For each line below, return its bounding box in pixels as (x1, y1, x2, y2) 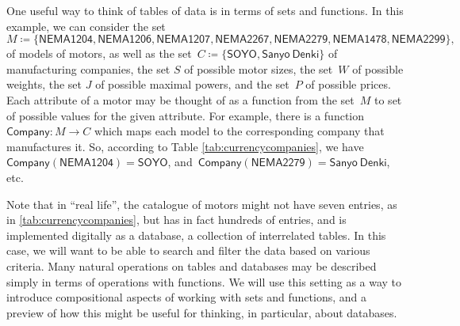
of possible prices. (305, 76, 391, 93)
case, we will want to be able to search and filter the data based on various (6, 242, 370, 259)
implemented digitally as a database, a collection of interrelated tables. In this (6, 226, 386, 243)
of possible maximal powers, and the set (95, 76, 289, 93)
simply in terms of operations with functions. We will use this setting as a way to (6, 273, 402, 290)
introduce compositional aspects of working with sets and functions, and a (6, 289, 367, 305)
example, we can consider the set (6, 17, 166, 34)
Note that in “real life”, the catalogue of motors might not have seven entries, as (6, 195, 397, 212)
